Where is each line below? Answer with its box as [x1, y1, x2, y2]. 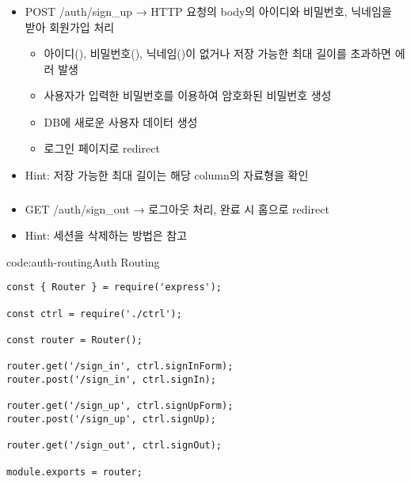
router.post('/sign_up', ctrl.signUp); [6, 413, 216, 425]
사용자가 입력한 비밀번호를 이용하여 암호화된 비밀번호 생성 [44, 87, 332, 104]
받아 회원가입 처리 [25, 18, 115, 35]
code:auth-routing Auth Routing [6, 253, 160, 270]
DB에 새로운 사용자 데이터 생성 [44, 113, 198, 130]
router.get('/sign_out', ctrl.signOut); [6, 440, 223, 452]
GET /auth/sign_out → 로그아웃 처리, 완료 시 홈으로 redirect [25, 200, 329, 217]
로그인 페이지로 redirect [44, 140, 160, 157]
